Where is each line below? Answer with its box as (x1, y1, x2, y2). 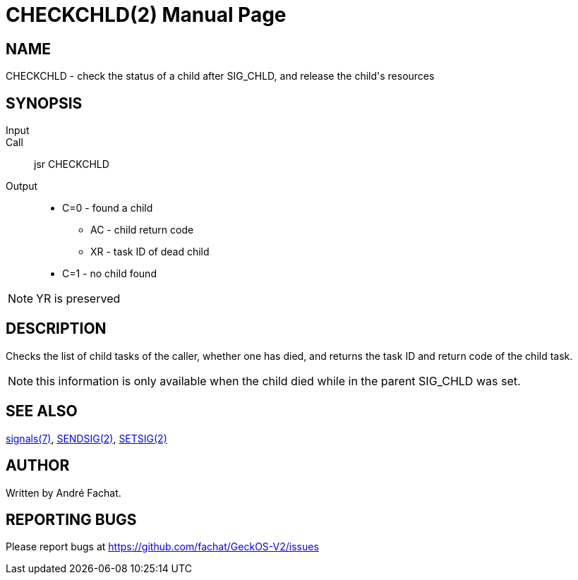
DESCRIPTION (6, 320, 107, 338)
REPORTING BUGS (6, 510, 137, 528)
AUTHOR (6, 457, 70, 475)
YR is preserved (36, 291, 121, 306)
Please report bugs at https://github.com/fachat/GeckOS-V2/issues (6, 540, 319, 553)
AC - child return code (90, 224, 194, 236)
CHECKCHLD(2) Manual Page (6, 3, 287, 27)
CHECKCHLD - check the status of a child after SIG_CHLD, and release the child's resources (6, 70, 435, 83)
